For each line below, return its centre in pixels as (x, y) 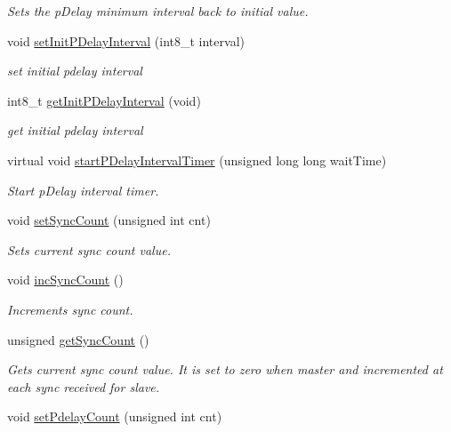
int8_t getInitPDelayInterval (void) (104, 100)
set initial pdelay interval (75, 71)
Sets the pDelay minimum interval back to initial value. (158, 11)
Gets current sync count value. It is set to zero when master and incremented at (225, 369)
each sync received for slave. (84, 386)
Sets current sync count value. (89, 249)
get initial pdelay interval (75, 130)
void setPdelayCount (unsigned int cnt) (115, 416)
